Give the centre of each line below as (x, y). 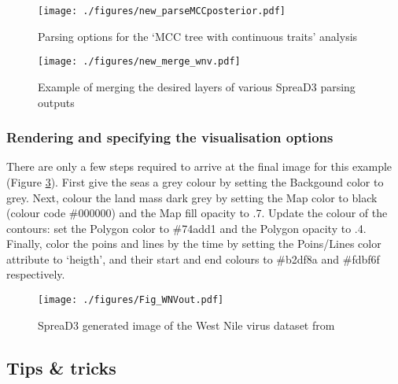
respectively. (36, 274)
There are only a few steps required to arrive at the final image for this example (199, 166)
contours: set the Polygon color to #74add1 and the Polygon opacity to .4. (186, 228)
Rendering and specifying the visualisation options (170, 137)
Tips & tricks (61, 367)
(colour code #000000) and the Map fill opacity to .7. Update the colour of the (197, 213)
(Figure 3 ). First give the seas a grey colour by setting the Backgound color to (195, 181)
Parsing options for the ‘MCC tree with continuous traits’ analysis (198, 36)
